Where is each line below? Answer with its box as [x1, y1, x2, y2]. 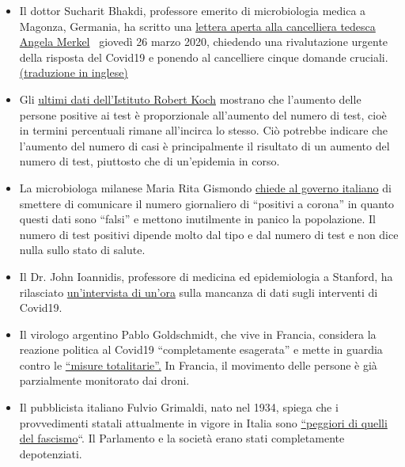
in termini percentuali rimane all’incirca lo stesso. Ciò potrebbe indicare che [19, 122, 388, 139]
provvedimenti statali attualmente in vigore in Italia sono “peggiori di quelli [19, 414, 388, 431]
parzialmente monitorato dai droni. [19, 372, 190, 389]
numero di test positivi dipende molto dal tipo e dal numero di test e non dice [19, 226, 399, 242]
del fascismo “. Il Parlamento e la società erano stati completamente [19, 430, 345, 446]
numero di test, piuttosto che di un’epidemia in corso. [19, 153, 280, 169]
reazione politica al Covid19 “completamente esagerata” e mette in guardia [19, 341, 383, 358]
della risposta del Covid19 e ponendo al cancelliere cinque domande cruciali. [19, 48, 388, 65]
